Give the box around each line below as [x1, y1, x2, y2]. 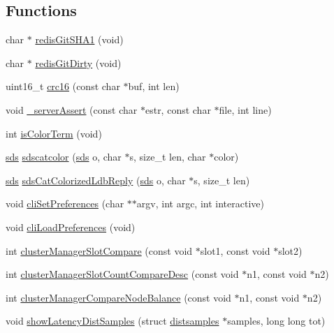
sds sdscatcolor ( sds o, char [6, 149, 122, 164]
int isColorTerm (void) [6, 126, 102, 140]
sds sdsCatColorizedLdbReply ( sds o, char [6, 172, 186, 187]
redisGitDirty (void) [35, 55, 122, 70]
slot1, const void [200, 243, 270, 258]
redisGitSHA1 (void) [35, 32, 124, 47]
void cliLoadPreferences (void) [6, 219, 136, 234]
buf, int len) [128, 79, 180, 94]
